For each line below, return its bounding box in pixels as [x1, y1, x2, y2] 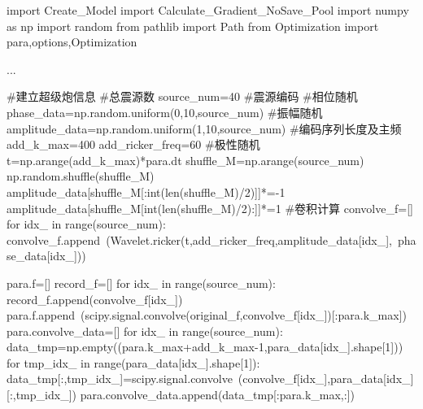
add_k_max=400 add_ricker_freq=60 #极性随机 [7, 136, 260, 153]
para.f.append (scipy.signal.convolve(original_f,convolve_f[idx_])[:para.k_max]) [7, 307, 407, 324]
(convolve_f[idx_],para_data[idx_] [238, 370, 414, 387]
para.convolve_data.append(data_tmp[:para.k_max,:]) [80, 386, 355, 403]
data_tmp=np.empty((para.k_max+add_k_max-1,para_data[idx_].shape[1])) [7, 338, 403, 355]
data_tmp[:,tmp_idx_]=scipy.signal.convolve [7, 370, 233, 387]
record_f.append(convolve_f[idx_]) [7, 290, 183, 307]
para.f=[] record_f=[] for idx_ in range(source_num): [7, 274, 276, 291]
